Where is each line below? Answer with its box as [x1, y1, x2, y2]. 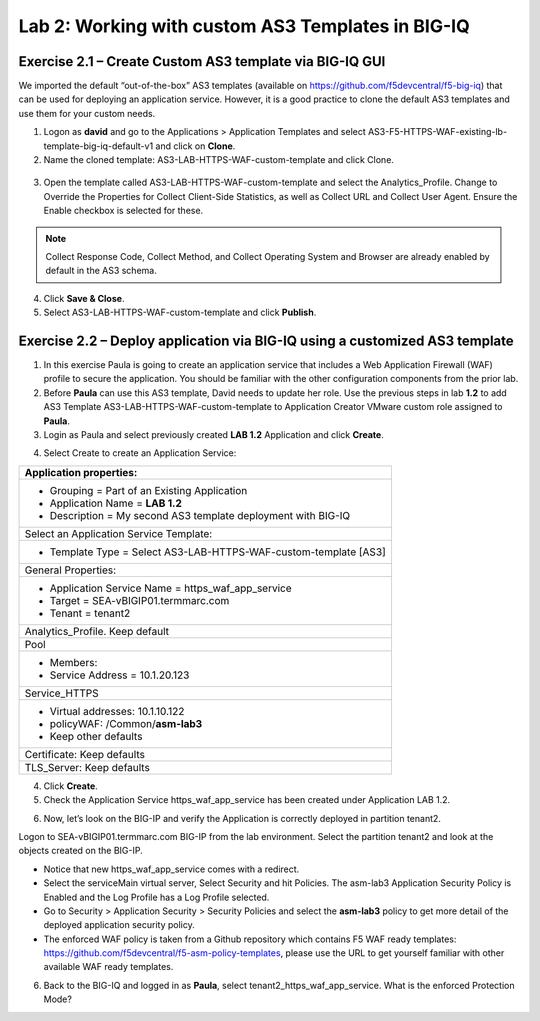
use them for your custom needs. [18, 107, 156, 119]
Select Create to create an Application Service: [43, 447, 237, 459]
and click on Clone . [155, 140, 236, 152]
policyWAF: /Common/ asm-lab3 [49, 716, 203, 730]
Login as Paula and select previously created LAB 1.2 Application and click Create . [43, 429, 384, 440]
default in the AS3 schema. [45, 265, 157, 277]
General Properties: [24, 563, 117, 577]
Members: [49, 655, 98, 669]
